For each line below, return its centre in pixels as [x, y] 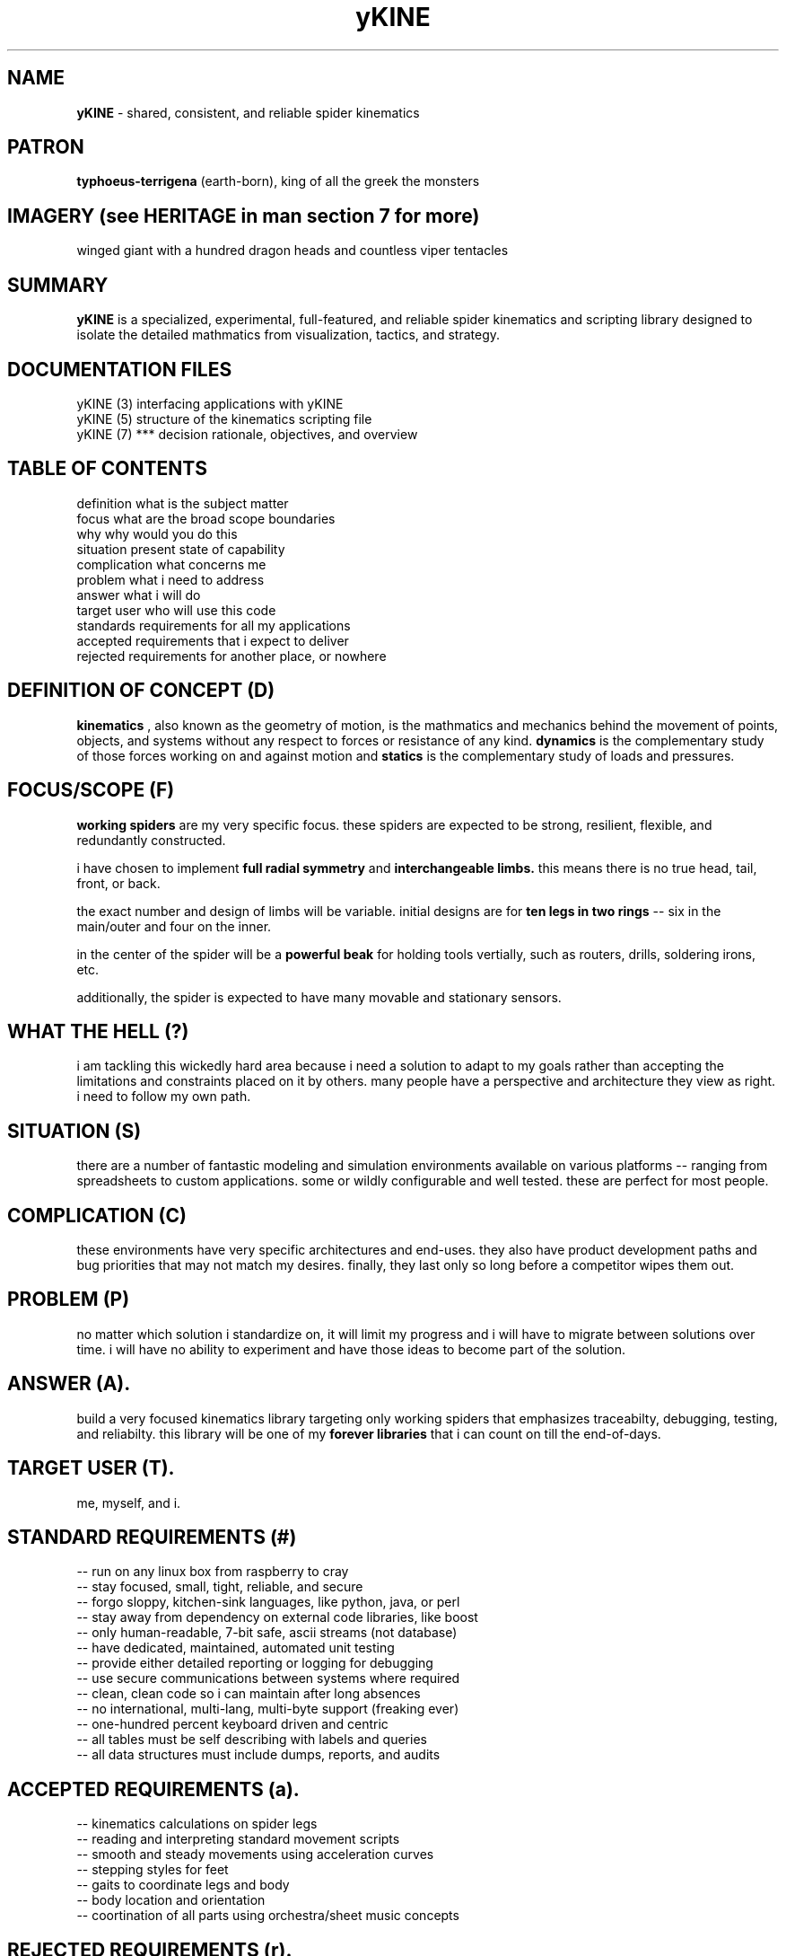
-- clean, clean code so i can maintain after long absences [249, 1694]
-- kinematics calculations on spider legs [197, 1824]
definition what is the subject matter [183, 503]
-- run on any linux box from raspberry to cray [213, 1572]
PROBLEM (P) [69, 1300]
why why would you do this [157, 533]
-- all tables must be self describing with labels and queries [252, 1740]
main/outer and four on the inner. [174, 926]
